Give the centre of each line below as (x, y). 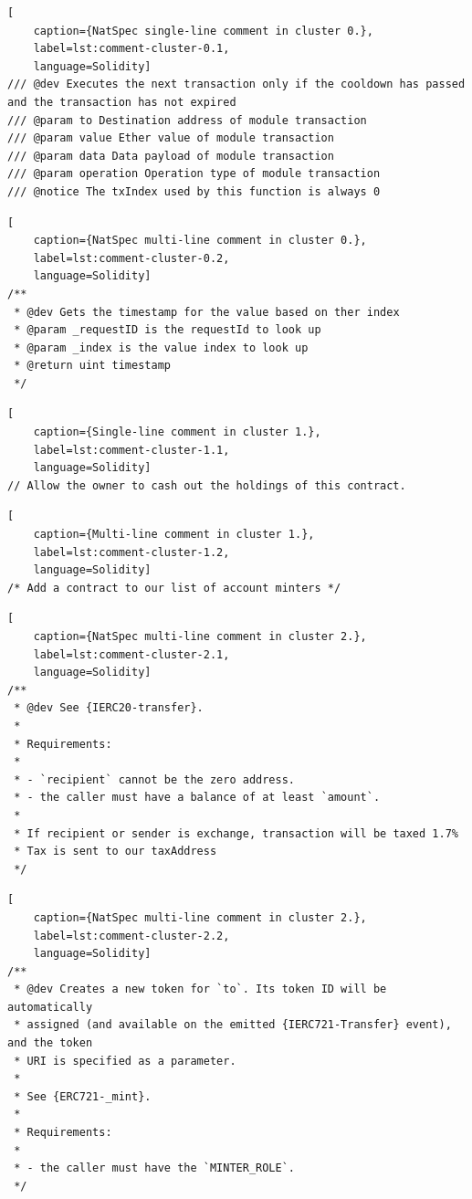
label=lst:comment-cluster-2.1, (131, 654)
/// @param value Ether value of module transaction (171, 138)
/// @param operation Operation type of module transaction (194, 174)
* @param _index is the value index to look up (161, 347)
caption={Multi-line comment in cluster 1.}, (174, 535)
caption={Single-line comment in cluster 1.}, (177, 432)
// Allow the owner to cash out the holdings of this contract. (207, 485)
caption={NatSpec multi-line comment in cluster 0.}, (200, 241)
